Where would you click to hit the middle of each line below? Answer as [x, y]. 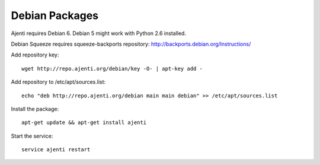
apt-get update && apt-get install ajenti [84, 123]
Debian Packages [55, 15]
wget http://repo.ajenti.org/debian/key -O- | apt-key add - [112, 69]
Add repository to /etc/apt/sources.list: [58, 82]
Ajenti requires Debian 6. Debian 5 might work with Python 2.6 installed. [99, 33]
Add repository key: [35, 55]
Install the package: [35, 109]
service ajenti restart [56, 150]
